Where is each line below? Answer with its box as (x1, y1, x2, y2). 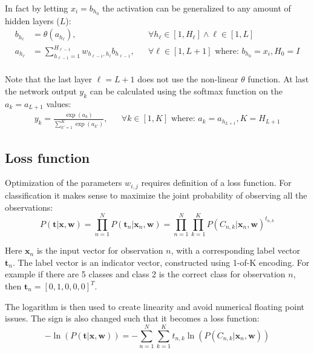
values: (46, 97, 71, 110)
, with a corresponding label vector (171, 244, 301, 257)
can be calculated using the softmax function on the (90, 84, 283, 97)
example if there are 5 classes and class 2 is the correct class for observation (5, 268, 286, 280)
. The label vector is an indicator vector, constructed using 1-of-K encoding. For (12, 256, 310, 268)
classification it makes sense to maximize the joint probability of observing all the (5, 188, 307, 201)
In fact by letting (5, 2, 68, 14)
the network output (5, 84, 77, 97)
